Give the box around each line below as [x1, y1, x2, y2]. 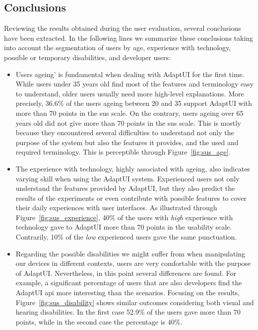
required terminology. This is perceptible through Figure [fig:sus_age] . [15, 147, 231, 157]
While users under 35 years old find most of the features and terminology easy [15, 79, 254, 89]
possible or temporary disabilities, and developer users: [4, 52, 171, 62]
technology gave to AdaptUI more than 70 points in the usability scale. [15, 222, 232, 232]
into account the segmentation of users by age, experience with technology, [4, 42, 231, 53]
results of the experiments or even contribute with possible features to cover [15, 192, 247, 203]
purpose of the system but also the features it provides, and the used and [15, 137, 239, 147]
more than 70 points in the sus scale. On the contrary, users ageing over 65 [15, 107, 244, 118]
